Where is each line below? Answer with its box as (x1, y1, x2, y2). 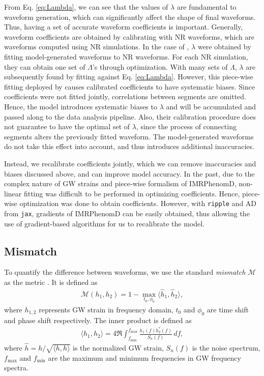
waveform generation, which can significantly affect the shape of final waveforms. (4, 11, 256, 22)
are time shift (207, 304, 249, 314)
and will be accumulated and (166, 101, 256, 111)
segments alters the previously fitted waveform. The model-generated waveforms (4, 131, 254, 141)
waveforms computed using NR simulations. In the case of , (4, 41, 189, 52)
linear (4, 188, 22, 198)
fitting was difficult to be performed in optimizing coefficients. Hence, (23, 188, 240, 198)
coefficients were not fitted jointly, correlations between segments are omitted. (4, 91, 247, 102)
